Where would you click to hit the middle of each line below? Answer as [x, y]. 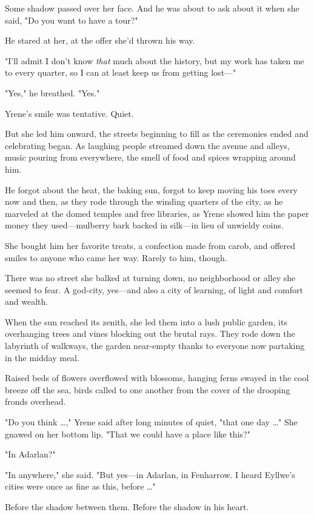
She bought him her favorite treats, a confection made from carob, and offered [150, 245]
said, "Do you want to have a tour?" [72, 20]
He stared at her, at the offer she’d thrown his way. [100, 40]
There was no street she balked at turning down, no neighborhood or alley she [150, 278]
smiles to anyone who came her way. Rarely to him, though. [116, 257]
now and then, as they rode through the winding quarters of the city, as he [144, 201]
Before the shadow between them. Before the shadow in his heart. [127, 507]
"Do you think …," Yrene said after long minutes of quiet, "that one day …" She [151, 422]
